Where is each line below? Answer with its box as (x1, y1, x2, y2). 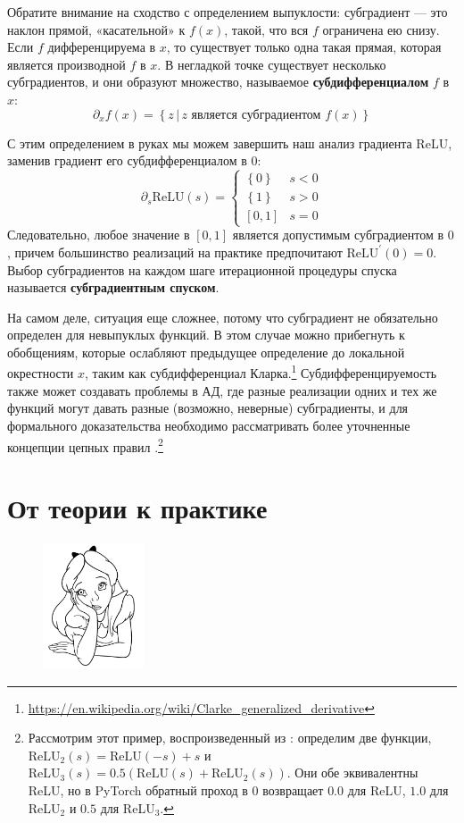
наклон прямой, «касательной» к (7, 20, 186, 38)
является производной (7, 55, 126, 73)
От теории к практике (7, 489, 268, 525)
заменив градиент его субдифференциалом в (7, 151, 247, 170)
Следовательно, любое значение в (7, 225, 190, 244)
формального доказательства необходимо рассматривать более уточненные (7, 416, 410, 434)
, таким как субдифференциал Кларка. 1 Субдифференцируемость (85, 361, 437, 382)
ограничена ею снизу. (322, 20, 440, 38)
